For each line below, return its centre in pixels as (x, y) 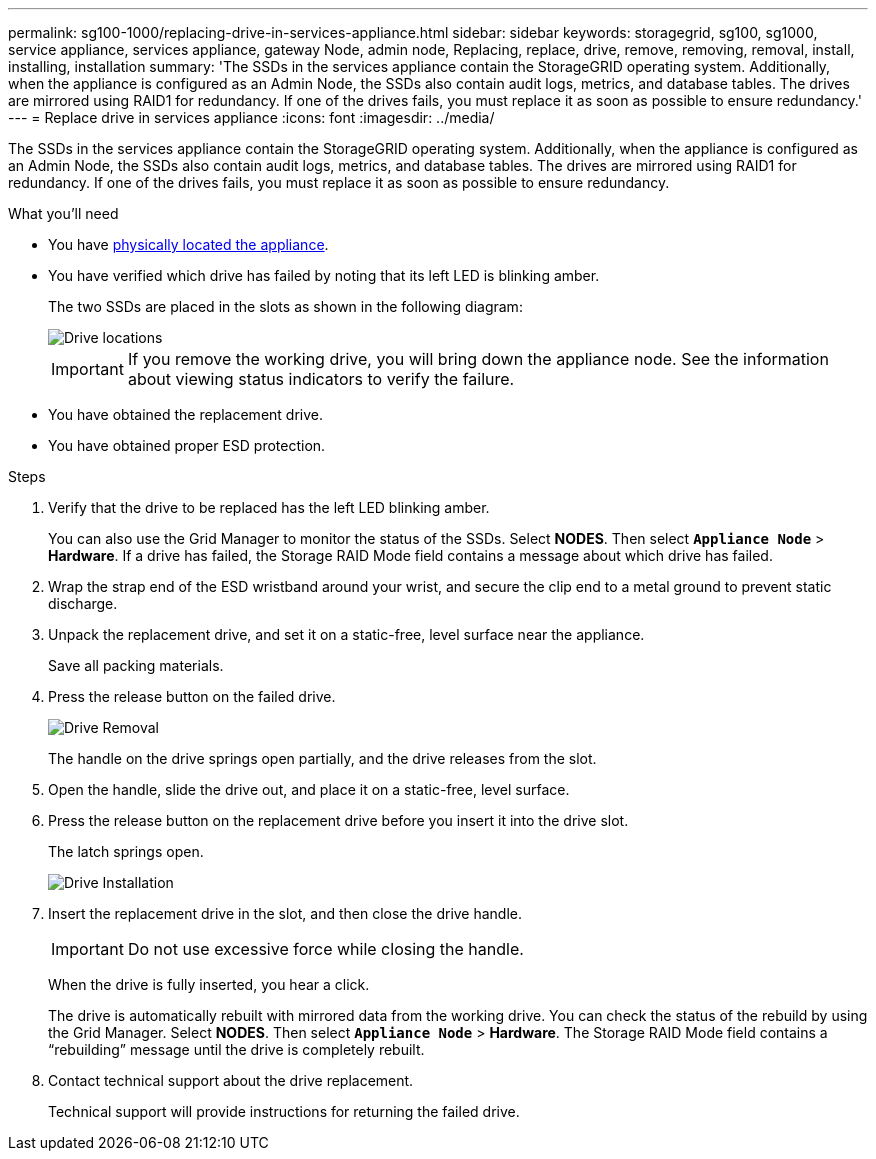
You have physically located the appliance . (188, 244)
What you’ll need (63, 213)
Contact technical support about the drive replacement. (231, 1080)
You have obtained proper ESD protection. (187, 445)
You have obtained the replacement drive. (185, 414)
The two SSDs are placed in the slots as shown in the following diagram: (285, 306)
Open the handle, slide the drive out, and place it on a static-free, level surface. (309, 789)
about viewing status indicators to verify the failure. (321, 379)
